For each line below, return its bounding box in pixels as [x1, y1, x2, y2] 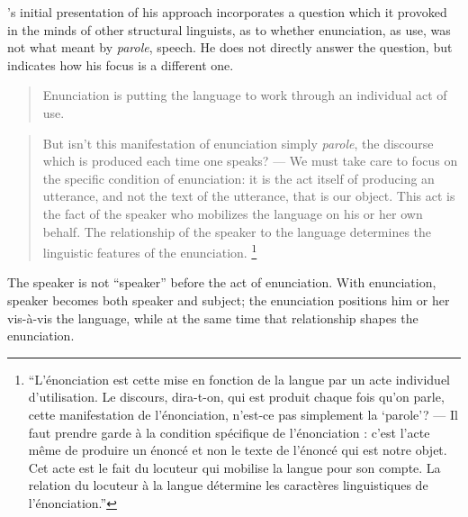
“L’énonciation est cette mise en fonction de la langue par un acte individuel [28, 369, 451, 388]
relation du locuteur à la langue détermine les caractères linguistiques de [28, 476, 428, 494]
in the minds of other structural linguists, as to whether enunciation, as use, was [7, 20, 451, 39]
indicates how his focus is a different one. [7, 55, 234, 74]
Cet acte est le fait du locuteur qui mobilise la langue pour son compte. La [28, 458, 441, 476]
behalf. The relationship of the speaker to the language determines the [42, 222, 432, 240]
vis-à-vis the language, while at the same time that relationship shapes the [7, 308, 418, 327]
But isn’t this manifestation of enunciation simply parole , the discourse [42, 133, 434, 152]
